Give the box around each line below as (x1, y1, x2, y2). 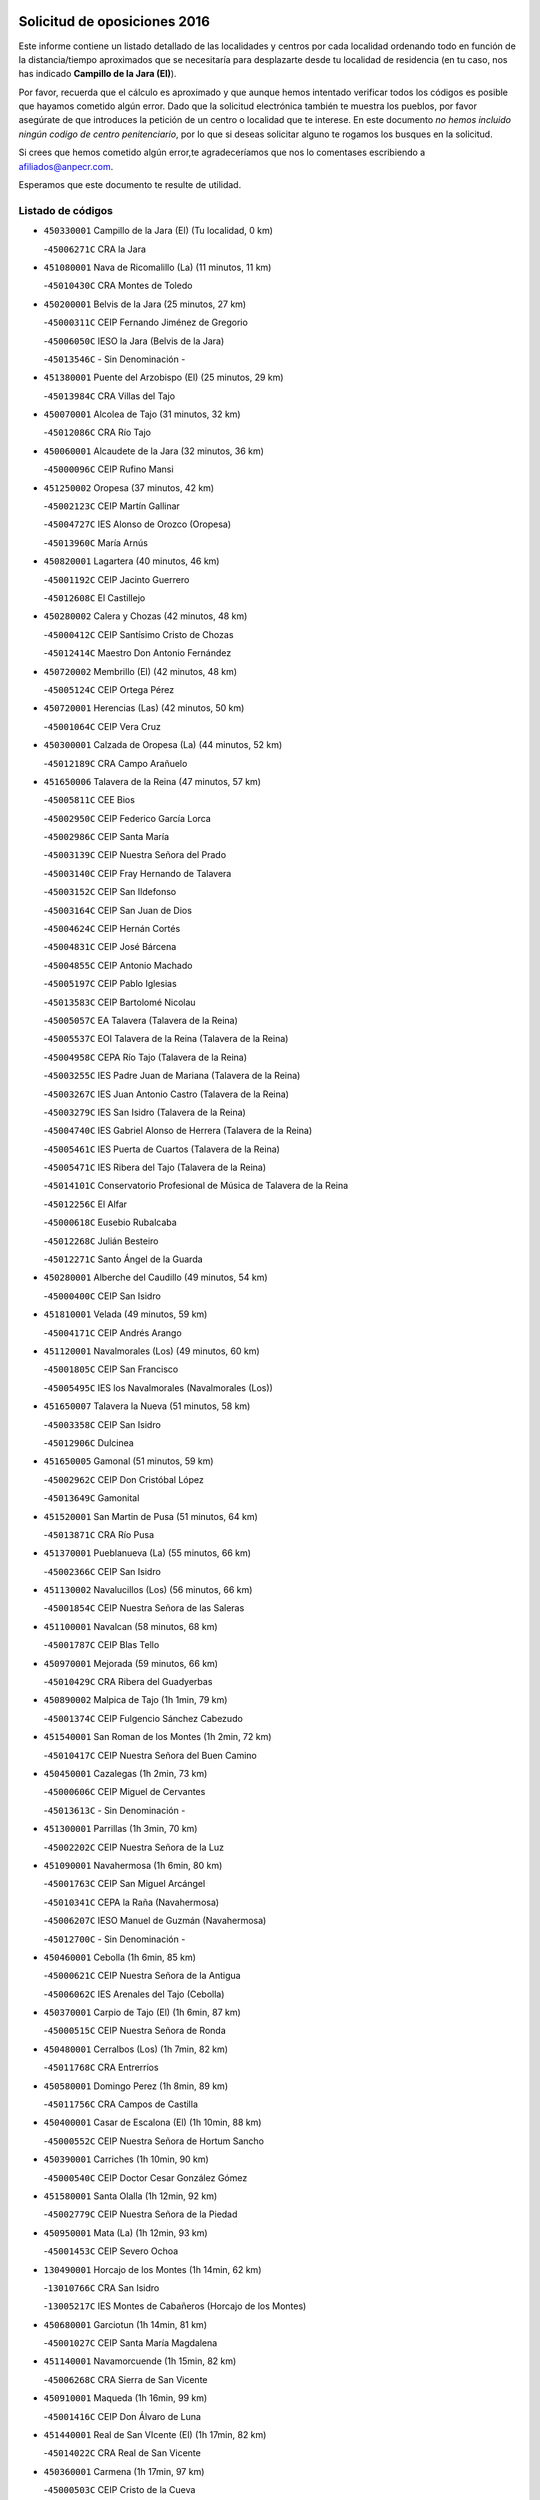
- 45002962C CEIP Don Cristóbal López (43, 1473, 204, 1485)
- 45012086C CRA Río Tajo (43, 426, 152, 439)
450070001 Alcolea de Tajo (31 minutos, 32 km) (43, 408, 241, 420)
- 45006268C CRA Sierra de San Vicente (43, 2373, 208, 2385)
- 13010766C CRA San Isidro (43, 2281, 160, 2294)
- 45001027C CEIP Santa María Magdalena (43, 2337, 218, 2349)
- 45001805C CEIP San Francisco (43, 1363, 179, 1375)
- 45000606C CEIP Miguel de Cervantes (43, 1786, 206, 1798)
